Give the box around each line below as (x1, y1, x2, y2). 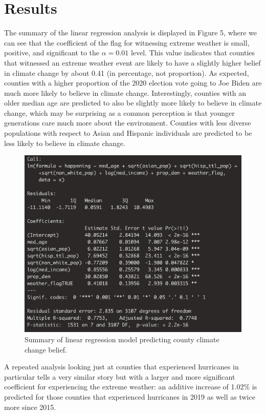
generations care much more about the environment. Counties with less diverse (4, 117, 251, 128)
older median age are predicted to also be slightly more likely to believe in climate (4, 97, 262, 108)
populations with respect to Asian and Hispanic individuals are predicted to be (4, 128, 252, 138)
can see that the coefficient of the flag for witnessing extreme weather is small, (4, 37, 250, 48)
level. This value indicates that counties (130, 47, 255, 58)
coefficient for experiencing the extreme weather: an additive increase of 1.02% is (4, 381, 257, 392)
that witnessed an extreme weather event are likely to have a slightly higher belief (4, 57, 261, 68)
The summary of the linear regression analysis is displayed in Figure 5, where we (4, 27, 257, 38)
